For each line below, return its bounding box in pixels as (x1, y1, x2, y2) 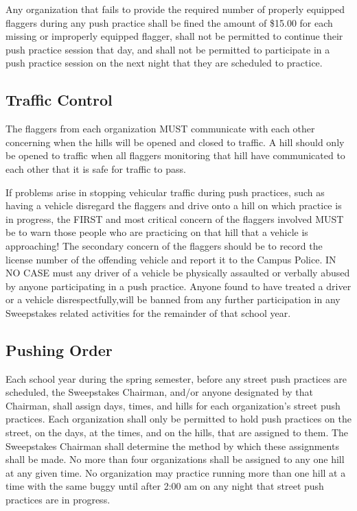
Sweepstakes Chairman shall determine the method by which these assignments (5, 438, 339, 453)
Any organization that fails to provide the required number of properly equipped (5, 2, 345, 16)
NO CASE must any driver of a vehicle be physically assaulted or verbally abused (5, 265, 350, 280)
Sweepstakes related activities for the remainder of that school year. (5, 305, 291, 320)
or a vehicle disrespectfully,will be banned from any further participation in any (5, 292, 341, 307)
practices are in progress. (5, 492, 111, 507)
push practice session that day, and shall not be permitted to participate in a (5, 42, 330, 56)
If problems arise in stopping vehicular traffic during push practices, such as (5, 185, 325, 199)
